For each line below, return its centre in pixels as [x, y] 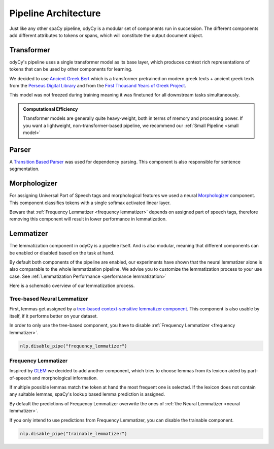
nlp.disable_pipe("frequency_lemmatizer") [74, 346]
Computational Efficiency [50, 109]
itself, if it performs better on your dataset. [54, 316]
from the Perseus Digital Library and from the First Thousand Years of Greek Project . [98, 86]
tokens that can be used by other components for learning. [71, 69]
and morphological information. [65, 378]
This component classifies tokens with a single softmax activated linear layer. [90, 203]
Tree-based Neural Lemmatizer [49, 299]
